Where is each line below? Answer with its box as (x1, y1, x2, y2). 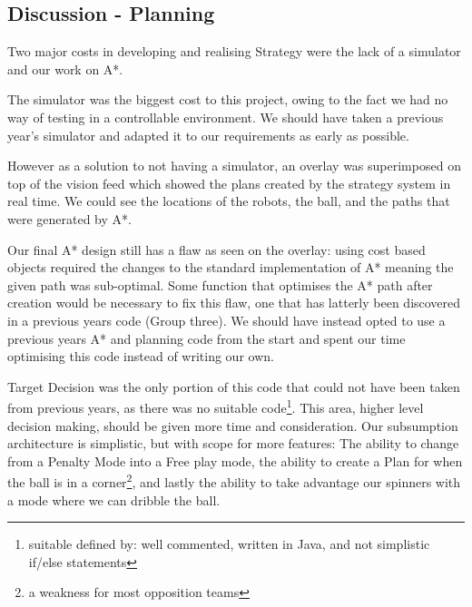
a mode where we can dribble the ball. (7, 490, 221, 509)
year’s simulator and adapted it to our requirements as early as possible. (7, 125, 409, 144)
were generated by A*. (7, 209, 132, 228)
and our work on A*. (7, 59, 123, 78)
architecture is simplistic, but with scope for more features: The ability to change (7, 434, 459, 453)
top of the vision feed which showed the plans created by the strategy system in (7, 173, 451, 192)
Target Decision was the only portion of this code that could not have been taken (7, 377, 460, 396)
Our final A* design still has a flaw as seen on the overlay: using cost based (7, 240, 426, 259)
